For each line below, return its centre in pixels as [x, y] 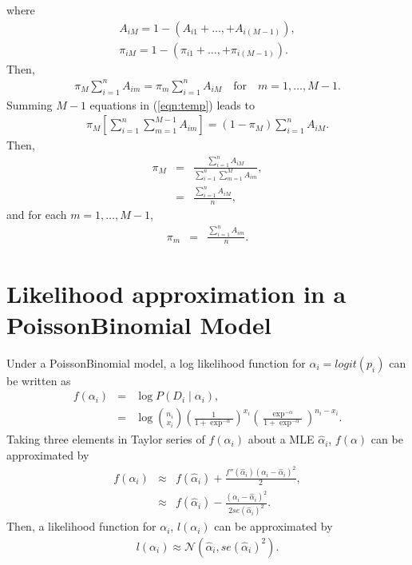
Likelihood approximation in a [176, 293]
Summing [30, 104]
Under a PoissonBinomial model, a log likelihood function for [156, 362]
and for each [37, 215]
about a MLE [281, 439]
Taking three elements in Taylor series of [106, 439]
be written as [39, 380]
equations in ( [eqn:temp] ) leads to [172, 104]
